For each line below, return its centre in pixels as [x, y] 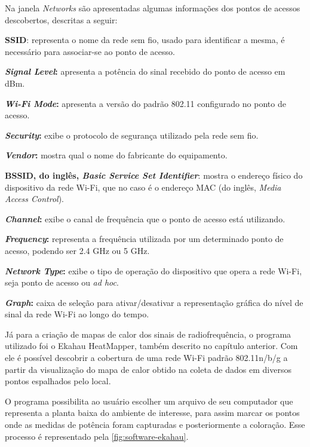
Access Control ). [35, 199]
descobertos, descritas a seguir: [61, 19]
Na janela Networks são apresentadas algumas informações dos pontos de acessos [153, 8]
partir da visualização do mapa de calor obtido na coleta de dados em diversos [148, 369]
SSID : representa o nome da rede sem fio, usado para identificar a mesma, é [145, 40]
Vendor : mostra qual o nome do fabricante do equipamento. [116, 155]
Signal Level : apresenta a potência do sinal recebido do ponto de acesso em [145, 71]
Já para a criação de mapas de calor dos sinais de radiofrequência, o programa [148, 334]
